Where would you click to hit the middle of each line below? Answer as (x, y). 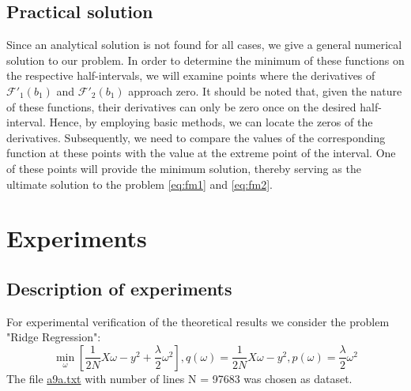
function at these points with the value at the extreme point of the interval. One (201, 153)
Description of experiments (119, 288)
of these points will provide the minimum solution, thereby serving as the (184, 168)
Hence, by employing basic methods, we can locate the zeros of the (211, 122)
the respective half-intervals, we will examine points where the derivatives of (191, 75)
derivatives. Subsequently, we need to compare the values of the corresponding (196, 137)
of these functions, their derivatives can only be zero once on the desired (181, 106)
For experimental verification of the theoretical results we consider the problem (198, 321)
